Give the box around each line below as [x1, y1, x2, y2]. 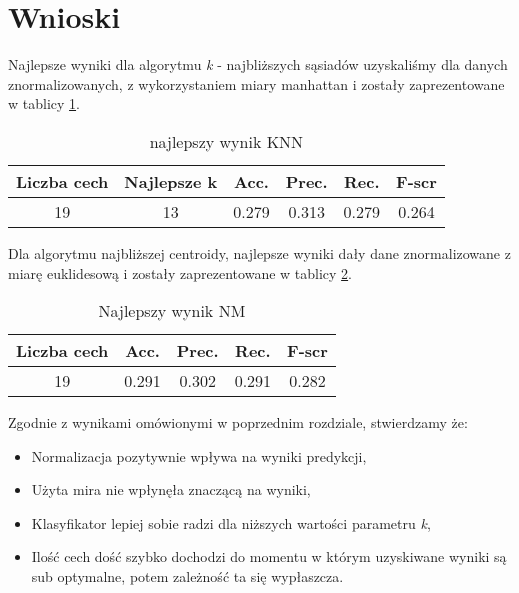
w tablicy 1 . [8, 93, 80, 114]
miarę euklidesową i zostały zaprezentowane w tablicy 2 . [8, 262, 353, 283]
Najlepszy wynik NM [98, 299, 246, 323]
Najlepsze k [124, 169, 218, 193]
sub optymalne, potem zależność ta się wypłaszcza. [31, 566, 344, 587]
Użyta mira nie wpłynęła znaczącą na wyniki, [31, 479, 311, 500]
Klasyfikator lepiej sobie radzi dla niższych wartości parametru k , [31, 512, 431, 533]
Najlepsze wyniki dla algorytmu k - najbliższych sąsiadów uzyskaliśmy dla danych [8, 54, 508, 75]
